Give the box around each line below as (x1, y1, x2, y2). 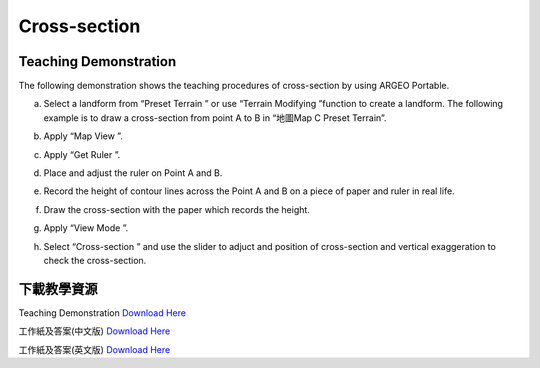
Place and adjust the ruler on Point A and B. (43, 167, 223, 179)
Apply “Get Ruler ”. (43, 148, 121, 160)
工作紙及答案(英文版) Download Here (18, 343, 171, 355)
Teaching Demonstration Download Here (18, 306, 187, 319)
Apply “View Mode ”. (43, 222, 129, 234)
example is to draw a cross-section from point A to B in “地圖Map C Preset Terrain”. (43, 111, 387, 124)
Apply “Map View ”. (43, 130, 124, 142)
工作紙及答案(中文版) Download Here (18, 325, 171, 337)
